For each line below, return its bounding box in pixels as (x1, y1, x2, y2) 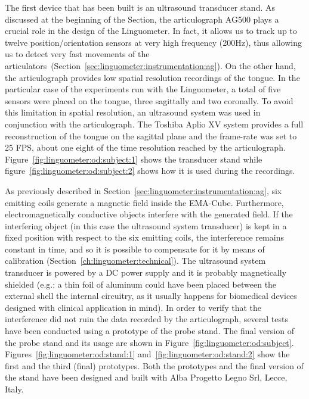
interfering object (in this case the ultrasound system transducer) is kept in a (5, 219, 287, 232)
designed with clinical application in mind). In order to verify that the (5, 301, 261, 313)
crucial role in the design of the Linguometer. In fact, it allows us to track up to (5, 24, 297, 37)
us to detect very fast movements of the (5, 48, 150, 60)
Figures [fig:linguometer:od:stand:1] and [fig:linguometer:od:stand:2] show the (5, 348, 290, 360)
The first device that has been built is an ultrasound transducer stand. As (5, 1, 275, 13)
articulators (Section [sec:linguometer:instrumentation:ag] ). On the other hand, (5, 59, 296, 71)
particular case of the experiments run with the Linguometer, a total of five (5, 83, 281, 95)
